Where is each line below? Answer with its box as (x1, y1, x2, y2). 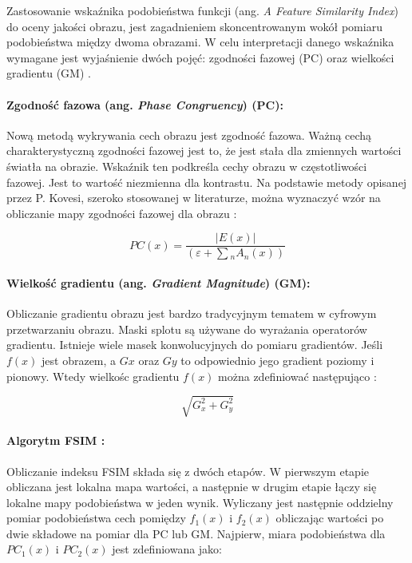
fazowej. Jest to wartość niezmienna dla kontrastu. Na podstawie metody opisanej (6, 173, 407, 190)
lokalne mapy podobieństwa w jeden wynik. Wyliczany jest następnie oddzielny (6, 494, 394, 510)
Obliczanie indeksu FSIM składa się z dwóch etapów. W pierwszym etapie (6, 462, 369, 479)
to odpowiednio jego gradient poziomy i (180, 351, 374, 368)
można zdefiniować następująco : (218, 367, 377, 384)
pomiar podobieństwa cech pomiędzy (6, 509, 186, 526)
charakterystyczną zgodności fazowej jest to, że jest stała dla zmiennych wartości (6, 142, 402, 159)
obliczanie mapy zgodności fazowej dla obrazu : (6, 204, 237, 221)
